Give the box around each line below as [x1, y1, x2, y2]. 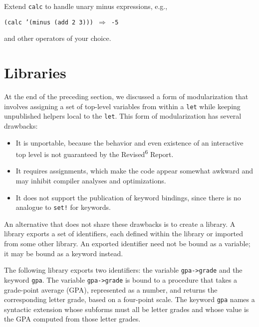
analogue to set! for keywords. [15, 202, 111, 212]
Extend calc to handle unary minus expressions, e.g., [4, 1, 168, 11]
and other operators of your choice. [4, 33, 111, 43]
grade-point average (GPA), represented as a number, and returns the [4, 284, 218, 295]
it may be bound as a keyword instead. [4, 248, 123, 258]
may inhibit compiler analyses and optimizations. [15, 175, 166, 185]
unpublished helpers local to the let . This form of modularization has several [4, 111, 242, 121]
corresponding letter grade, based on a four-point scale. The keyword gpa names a [4, 294, 255, 305]
